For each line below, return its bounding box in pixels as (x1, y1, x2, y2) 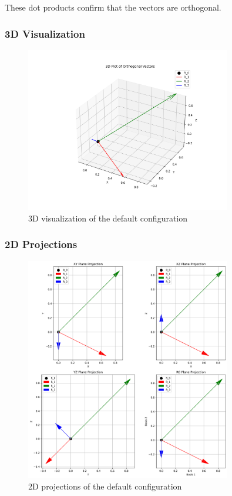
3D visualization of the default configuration (28, 211, 188, 224)
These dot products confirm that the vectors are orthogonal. (5, 1, 221, 13)
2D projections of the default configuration (28, 480, 182, 492)
